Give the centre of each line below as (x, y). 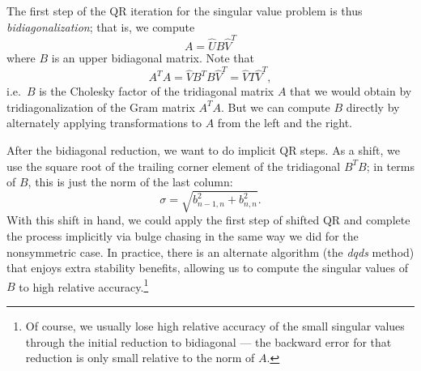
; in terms (390, 166)
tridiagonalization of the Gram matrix (101, 107)
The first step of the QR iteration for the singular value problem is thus (185, 11)
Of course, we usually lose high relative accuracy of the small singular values (215, 325)
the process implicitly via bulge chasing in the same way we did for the (183, 235)
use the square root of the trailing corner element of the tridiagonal (174, 166)
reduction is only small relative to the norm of (140, 358)
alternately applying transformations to (104, 123)
